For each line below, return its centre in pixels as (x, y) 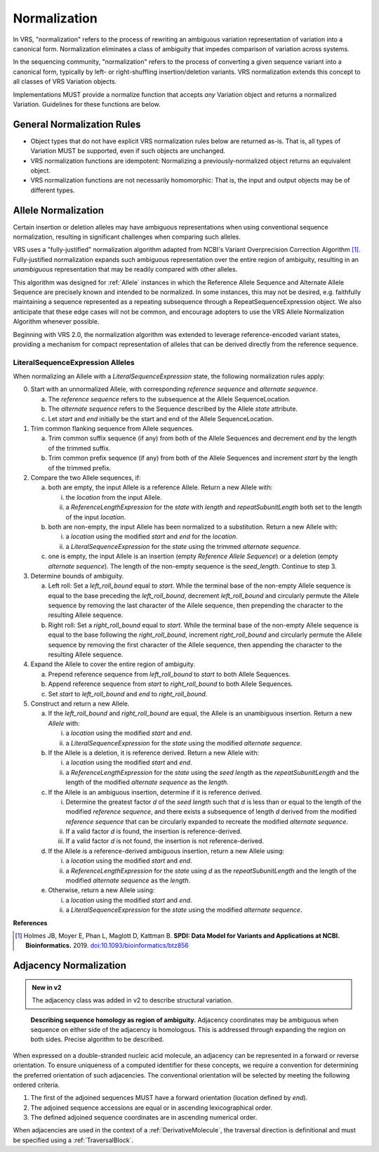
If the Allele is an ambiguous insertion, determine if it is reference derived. (155, 792)
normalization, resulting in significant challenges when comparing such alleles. (127, 237)
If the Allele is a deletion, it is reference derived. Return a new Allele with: (154, 753)
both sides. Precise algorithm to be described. (97, 1040)
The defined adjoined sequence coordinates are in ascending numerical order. (144, 1118)
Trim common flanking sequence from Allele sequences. (112, 429)
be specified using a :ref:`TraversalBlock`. (73, 1140)
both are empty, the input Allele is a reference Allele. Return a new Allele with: (160, 487)
